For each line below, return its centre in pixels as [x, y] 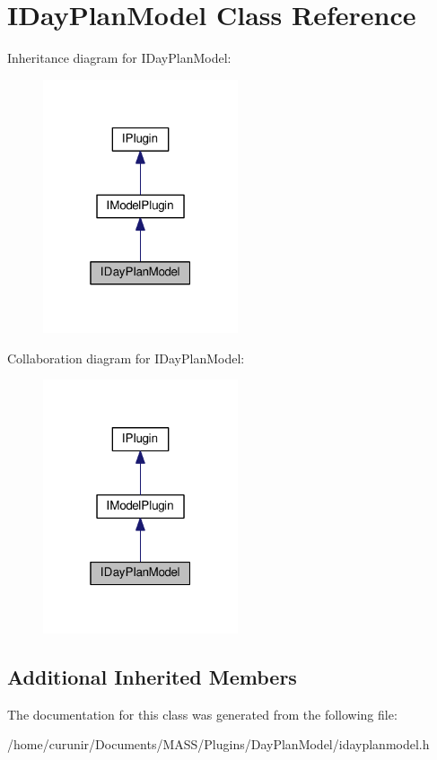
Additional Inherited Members [152, 676]
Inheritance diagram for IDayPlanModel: [119, 58]
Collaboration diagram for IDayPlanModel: [126, 358]
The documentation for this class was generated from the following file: [202, 714]
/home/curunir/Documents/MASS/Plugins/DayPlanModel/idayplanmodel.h [218, 744]
